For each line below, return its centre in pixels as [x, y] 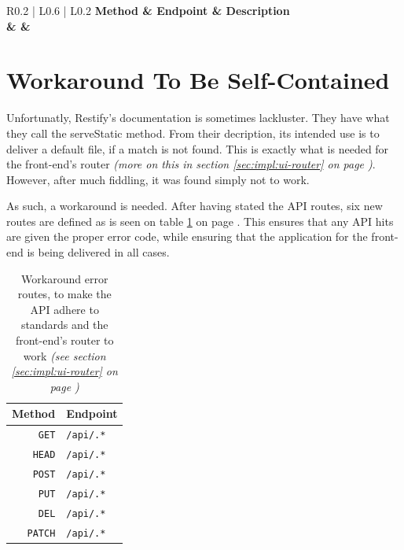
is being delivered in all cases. [98, 252]
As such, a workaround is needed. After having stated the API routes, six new [195, 206]
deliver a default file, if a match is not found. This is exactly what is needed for [198, 148]
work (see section [64, 355]
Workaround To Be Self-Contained [198, 80]
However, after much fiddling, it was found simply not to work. [158, 179]
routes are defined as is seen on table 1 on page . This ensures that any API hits [200, 221]
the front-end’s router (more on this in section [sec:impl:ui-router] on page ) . [191, 164]
